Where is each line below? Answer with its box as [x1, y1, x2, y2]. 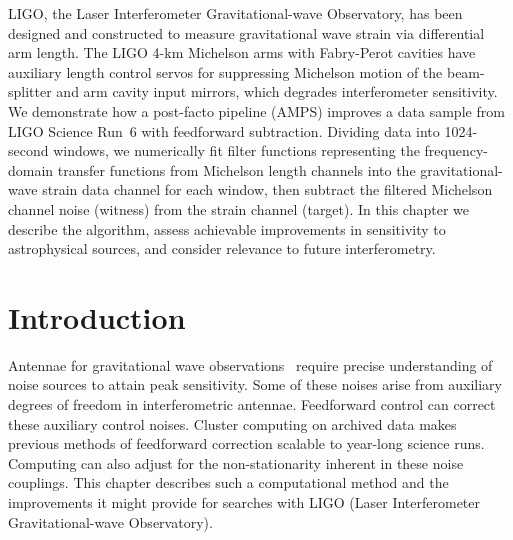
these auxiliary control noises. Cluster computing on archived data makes [8, 413, 457, 434]
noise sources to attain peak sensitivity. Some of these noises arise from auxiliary [8, 374, 502, 395]
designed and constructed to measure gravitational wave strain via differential [8, 22, 485, 43]
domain [8, 159, 54, 180]
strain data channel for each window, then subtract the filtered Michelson [42, 179, 493, 200]
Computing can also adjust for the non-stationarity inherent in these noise [8, 452, 464, 473]
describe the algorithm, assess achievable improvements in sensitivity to [8, 218, 446, 239]
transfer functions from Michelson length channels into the [57, 159, 416, 180]
